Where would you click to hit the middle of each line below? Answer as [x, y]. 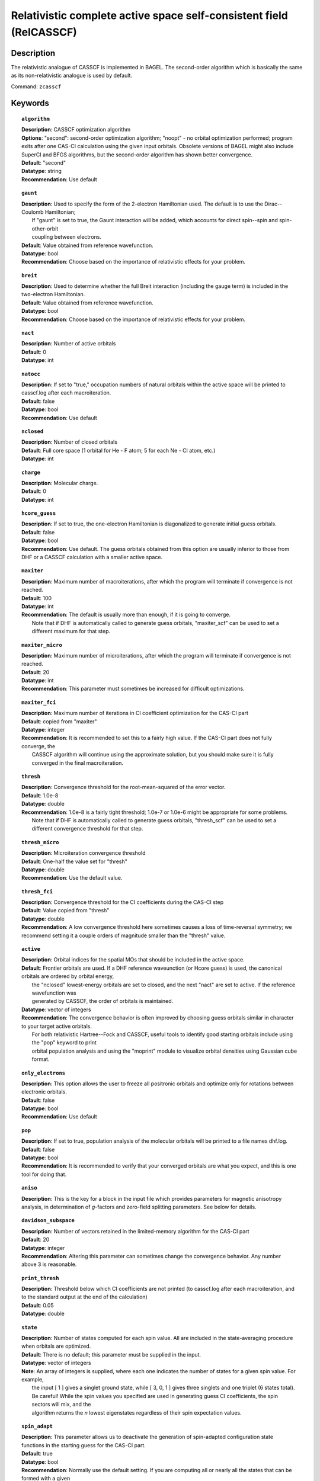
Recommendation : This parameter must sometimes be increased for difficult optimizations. [133, 689]
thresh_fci [37, 891]
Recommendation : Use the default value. [72, 878]
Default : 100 [37, 598]
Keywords [30, 103]
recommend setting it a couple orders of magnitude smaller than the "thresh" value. [124, 935]
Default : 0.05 [38, 1305]
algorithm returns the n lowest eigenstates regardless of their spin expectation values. [137, 1412]
